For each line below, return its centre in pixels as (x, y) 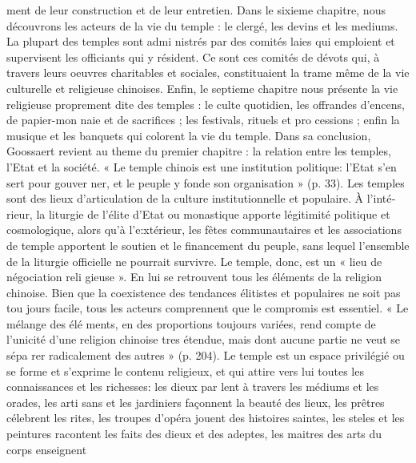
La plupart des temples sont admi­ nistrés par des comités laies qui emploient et (201, 41)
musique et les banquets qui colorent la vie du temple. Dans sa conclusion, (189, 135)
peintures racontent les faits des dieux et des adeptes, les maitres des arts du (194, 434)
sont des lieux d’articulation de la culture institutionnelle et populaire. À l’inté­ (201, 198)
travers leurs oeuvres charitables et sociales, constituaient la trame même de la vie (208, 72)
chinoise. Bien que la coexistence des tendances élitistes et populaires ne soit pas (204, 292)
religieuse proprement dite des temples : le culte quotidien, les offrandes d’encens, (206, 104)
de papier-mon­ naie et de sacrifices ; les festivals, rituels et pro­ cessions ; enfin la (203, 120)
